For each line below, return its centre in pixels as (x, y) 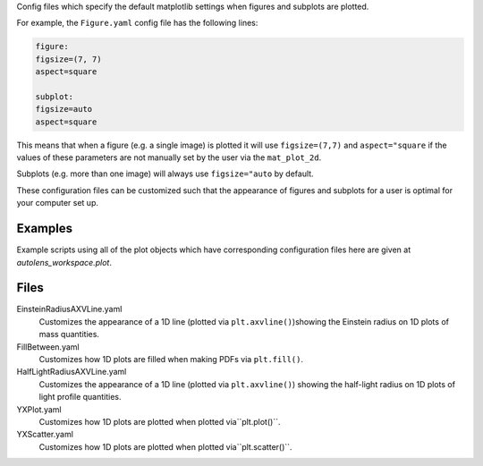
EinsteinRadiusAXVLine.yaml (69, 309)
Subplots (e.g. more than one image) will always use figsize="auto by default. (165, 174)
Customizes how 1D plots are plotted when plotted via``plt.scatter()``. (165, 446)
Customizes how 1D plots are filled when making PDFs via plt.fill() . (171, 360)
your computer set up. (57, 203)
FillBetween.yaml (48, 347)
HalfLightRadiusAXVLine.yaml (72, 372)
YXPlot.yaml (39, 409)
